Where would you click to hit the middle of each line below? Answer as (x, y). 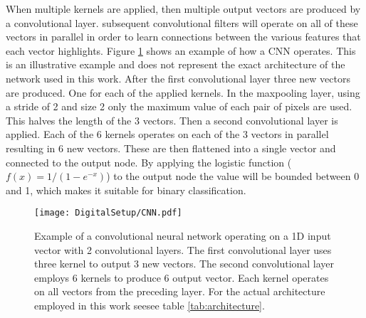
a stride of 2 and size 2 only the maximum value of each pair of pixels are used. (179, 106)
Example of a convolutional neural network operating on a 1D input (183, 235)
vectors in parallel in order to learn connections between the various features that (183, 37)
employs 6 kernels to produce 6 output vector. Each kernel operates (182, 277)
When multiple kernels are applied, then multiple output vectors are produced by (183, 9)
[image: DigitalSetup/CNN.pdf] (108, 213)
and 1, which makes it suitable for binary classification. (126, 190)
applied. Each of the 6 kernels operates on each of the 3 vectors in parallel (167, 134)
